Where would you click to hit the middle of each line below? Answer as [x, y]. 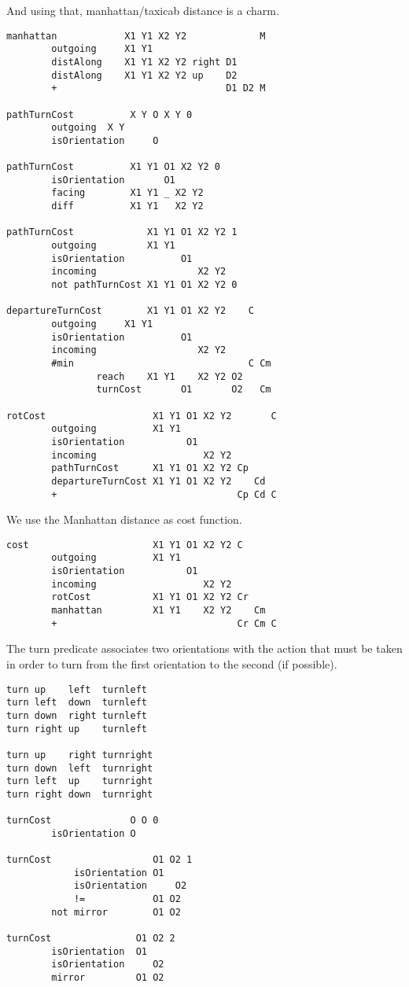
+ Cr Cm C [164, 623]
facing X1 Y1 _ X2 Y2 [127, 193]
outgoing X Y [88, 128]
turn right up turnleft [77, 729]
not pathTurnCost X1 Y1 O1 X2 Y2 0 [144, 285]
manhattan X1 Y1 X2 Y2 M [136, 36]
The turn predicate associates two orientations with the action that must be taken [204, 648]
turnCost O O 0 [83, 821]
